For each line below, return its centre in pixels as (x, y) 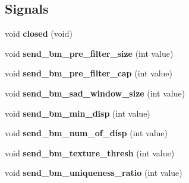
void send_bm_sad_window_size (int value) (95, 93)
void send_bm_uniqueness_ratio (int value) (94, 173)
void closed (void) (39, 33)
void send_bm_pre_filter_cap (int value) (89, 73)
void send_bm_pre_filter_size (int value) (89, 53)
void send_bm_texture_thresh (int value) (90, 152)
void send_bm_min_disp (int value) (78, 113)
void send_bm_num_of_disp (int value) (86, 133)
